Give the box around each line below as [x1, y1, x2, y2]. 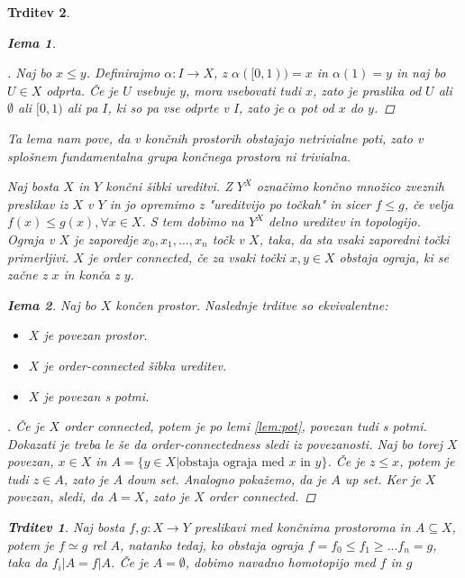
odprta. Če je [46, 80, 119, 99]
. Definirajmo [86, 63, 160, 82]
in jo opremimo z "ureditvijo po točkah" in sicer [109, 194, 371, 213]
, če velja [404, 194, 454, 213]
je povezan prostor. [43, 326, 148, 344]
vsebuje [135, 80, 176, 99]
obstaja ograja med [179, 456, 285, 470]
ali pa [67, 98, 98, 117]
